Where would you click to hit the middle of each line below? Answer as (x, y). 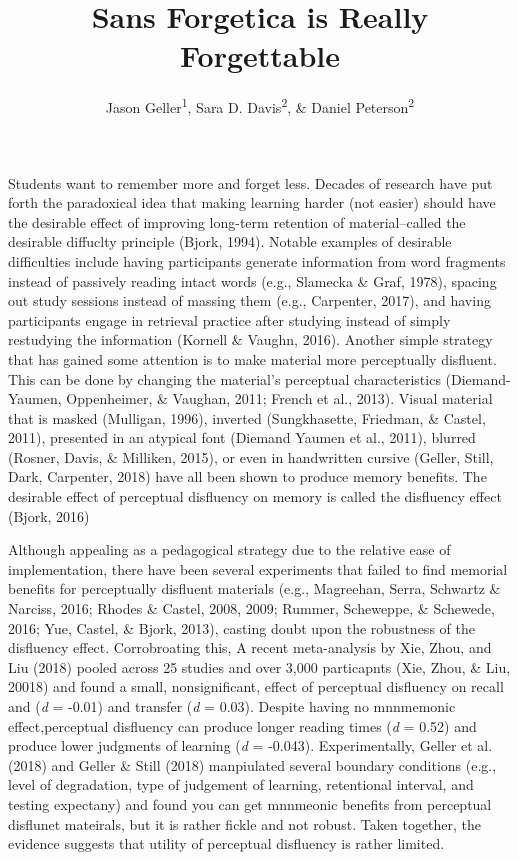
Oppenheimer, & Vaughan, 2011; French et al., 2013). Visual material (279, 398)
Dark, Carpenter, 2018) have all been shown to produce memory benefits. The (247, 476)
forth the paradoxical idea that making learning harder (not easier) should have (252, 202)
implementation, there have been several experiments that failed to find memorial (258, 568)
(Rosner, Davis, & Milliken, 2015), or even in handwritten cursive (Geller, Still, (251, 456)
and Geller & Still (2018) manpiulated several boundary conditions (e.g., (274, 764)
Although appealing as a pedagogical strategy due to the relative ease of (229, 549)
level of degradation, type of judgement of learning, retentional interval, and (241, 784)
